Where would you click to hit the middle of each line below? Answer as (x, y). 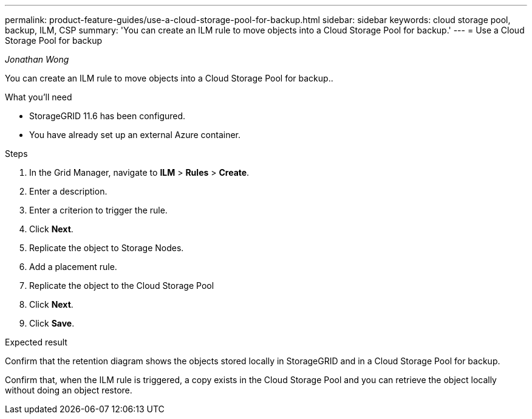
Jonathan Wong (37, 59)
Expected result (36, 342)
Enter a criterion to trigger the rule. (98, 210)
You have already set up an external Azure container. (135, 135)
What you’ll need (39, 97)
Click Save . (52, 323)
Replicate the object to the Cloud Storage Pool (122, 286)
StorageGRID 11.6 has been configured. (107, 116)
